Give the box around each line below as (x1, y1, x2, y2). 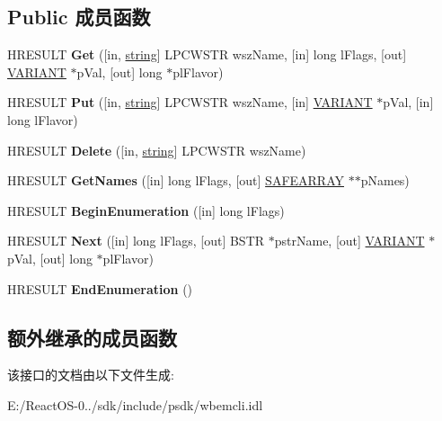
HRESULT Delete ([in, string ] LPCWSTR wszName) (7, 140, 306, 159)
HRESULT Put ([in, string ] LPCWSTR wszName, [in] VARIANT (7, 93, 373, 112)
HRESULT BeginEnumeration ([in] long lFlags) (7, 201, 285, 219)
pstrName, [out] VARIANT (274, 231, 425, 250)
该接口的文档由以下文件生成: (7, 365, 174, 384)
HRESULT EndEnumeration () (7, 279, 193, 298)
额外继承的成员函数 (7, 323, 177, 351)
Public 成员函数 (7, 3, 151, 31)
